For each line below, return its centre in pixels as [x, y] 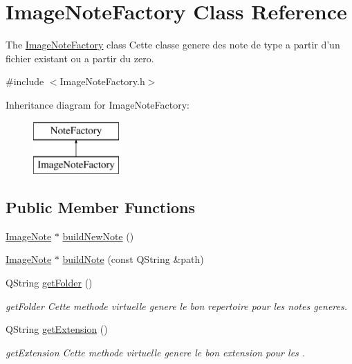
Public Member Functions [100, 207]
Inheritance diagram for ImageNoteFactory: [98, 104]
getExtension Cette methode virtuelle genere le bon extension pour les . [156, 352]
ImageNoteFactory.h [102, 81]
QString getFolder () [49, 283]
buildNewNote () [98, 236]
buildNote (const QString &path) [133, 259]
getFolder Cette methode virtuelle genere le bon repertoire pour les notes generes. [177, 306]
